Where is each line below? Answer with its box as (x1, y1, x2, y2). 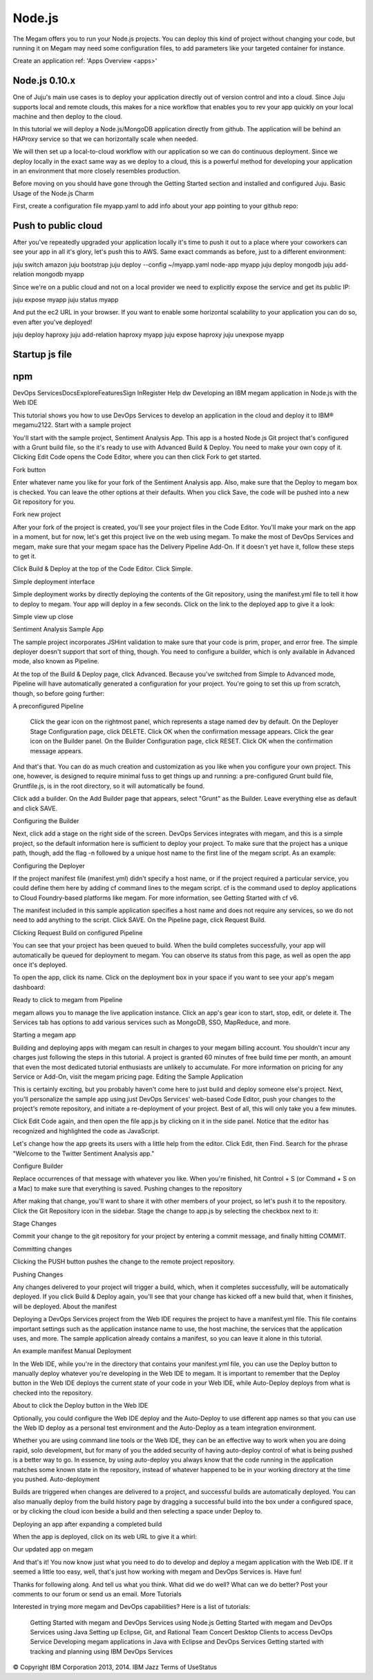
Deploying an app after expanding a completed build (12, 1520, 162, 1528)
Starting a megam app (12, 1030, 76, 1039)
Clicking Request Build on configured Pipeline (12, 928, 143, 936)
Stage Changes (12, 1220, 57, 1227)
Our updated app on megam (12, 1545, 93, 1554)
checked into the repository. (12, 1388, 93, 1397)
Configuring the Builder (12, 816, 79, 825)
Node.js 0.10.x (12, 75, 76, 86)
